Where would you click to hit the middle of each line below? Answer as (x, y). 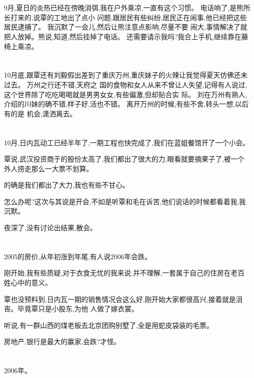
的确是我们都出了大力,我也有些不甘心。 (67, 185)
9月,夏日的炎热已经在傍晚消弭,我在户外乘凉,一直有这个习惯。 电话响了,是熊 (124, 8)
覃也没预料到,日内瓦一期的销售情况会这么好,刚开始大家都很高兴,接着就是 (120, 299)
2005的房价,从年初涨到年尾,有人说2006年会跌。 (78, 256)
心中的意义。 (31, 283)
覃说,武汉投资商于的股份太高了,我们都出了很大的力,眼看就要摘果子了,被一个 (124, 159)
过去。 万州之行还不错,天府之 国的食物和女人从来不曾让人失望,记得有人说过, (126, 84)
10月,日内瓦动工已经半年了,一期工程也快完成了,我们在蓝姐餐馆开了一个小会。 (127, 142)
